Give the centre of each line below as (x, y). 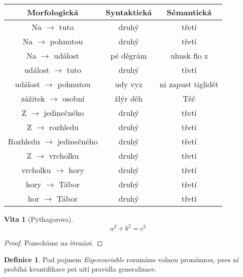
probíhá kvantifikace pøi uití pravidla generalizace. (80, 269)
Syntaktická (129, 12)
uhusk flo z (189, 55)
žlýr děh (129, 98)
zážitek (33, 98)
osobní (73, 98)
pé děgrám (129, 55)
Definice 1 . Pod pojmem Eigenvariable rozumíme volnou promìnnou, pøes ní (121, 259)
